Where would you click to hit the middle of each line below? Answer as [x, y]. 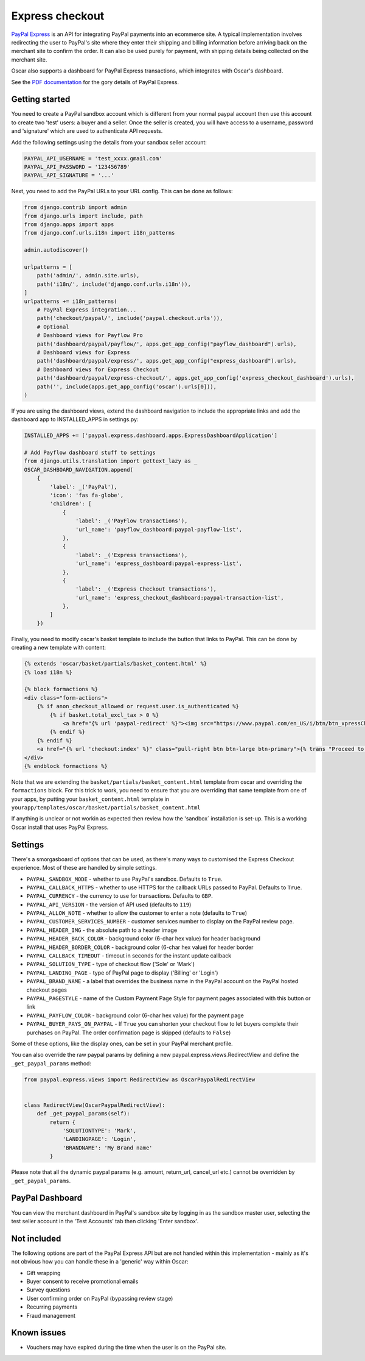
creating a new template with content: [59, 648]
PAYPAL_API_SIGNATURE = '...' [69, 176]
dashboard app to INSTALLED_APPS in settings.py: [75, 419]
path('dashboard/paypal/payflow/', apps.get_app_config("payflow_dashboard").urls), [167, 344]
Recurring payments [52, 1307]
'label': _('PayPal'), [84, 487]
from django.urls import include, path [83, 216]
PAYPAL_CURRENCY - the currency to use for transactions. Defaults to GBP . [120, 896]
